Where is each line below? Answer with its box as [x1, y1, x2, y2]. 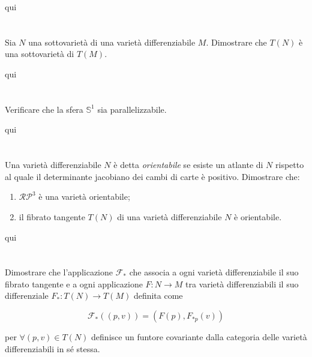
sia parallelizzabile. [97, 103, 167, 115]
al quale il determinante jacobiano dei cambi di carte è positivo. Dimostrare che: [5, 170, 300, 182]
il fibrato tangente [19, 210, 85, 223]
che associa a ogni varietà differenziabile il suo [129, 266, 299, 278]
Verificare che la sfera [5, 103, 83, 115]
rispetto [275, 158, 304, 171]
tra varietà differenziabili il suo [185, 277, 299, 290]
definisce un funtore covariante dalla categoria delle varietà [91, 331, 307, 343]
